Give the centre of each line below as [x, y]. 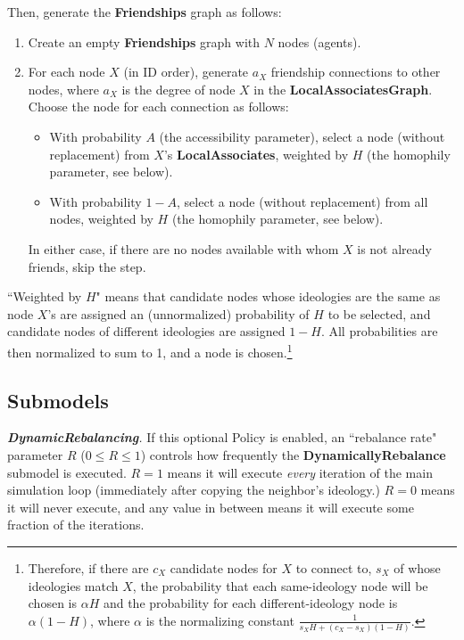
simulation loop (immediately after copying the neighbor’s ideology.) [194, 490]
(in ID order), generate [186, 72]
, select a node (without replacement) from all [302, 201]
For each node [66, 72]
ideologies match [73, 585]
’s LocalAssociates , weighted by [256, 154]
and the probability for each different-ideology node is [250, 603]
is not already [394, 248]
